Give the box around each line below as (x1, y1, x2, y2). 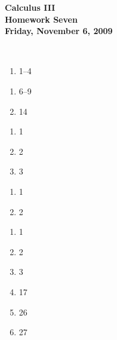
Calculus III (5, 1, 56, 13)
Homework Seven (5, 13, 78, 25)
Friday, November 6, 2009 (5, 24, 113, 37)
